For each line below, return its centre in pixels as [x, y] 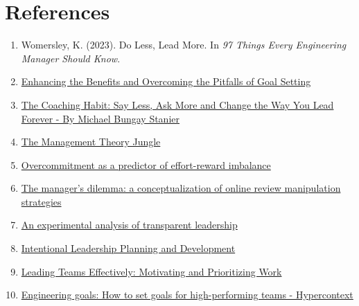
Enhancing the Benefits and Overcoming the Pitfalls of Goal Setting [166, 81]
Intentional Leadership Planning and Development [128, 248]
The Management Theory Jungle [91, 142]
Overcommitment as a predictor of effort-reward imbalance [146, 164]
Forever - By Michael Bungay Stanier [100, 118]
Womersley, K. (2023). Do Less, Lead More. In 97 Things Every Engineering [184, 45]
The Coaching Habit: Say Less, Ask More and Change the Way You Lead [177, 104]
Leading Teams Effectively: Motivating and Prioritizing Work [151, 271]
